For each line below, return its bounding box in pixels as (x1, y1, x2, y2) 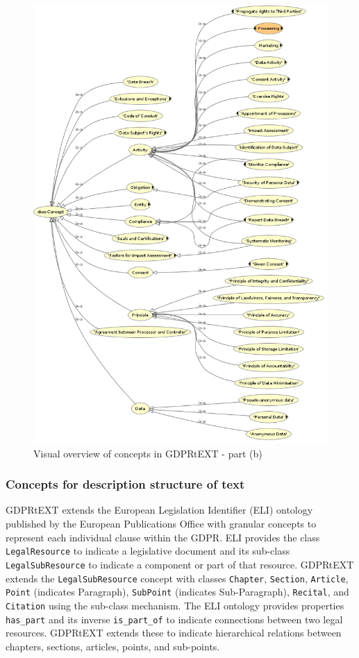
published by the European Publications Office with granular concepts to (6, 516, 317, 531)
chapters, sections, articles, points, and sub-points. (6, 639, 220, 653)
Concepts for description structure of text (6, 475, 245, 493)
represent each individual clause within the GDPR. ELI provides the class (6, 530, 320, 544)
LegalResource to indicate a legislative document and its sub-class (6, 543, 290, 558)
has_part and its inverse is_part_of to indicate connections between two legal (6, 611, 343, 626)
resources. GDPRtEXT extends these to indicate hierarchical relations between (6, 625, 342, 640)
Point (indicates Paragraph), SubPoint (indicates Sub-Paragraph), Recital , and (6, 584, 349, 599)
